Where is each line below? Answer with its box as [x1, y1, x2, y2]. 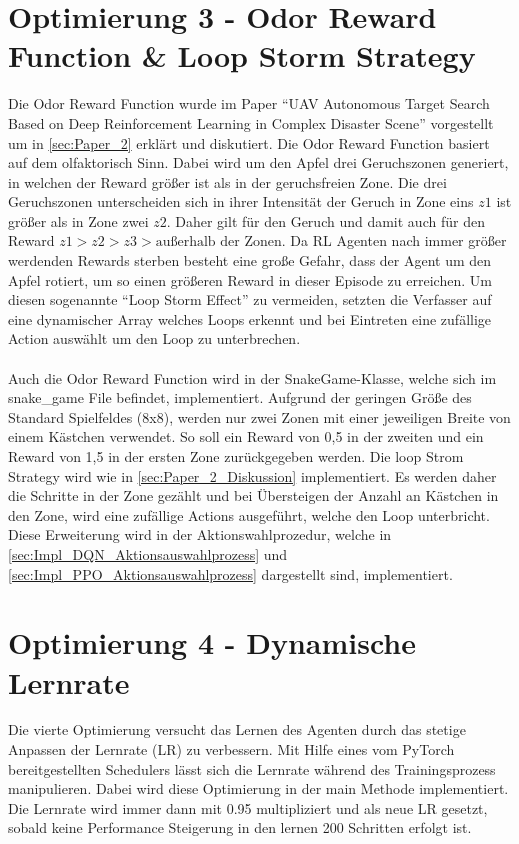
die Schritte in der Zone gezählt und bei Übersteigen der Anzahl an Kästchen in [8, 485, 499, 506]
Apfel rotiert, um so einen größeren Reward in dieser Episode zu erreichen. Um [8, 269, 492, 290]
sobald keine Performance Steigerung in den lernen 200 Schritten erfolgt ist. [8, 817, 472, 838]
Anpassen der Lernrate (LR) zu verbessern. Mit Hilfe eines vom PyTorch [8, 739, 455, 760]
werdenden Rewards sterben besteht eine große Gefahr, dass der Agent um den [8, 250, 492, 271]
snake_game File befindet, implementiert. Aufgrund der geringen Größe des [8, 387, 472, 408]
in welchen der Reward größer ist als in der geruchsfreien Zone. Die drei [8, 171, 447, 192]
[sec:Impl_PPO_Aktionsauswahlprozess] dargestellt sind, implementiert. [8, 563, 453, 584]
